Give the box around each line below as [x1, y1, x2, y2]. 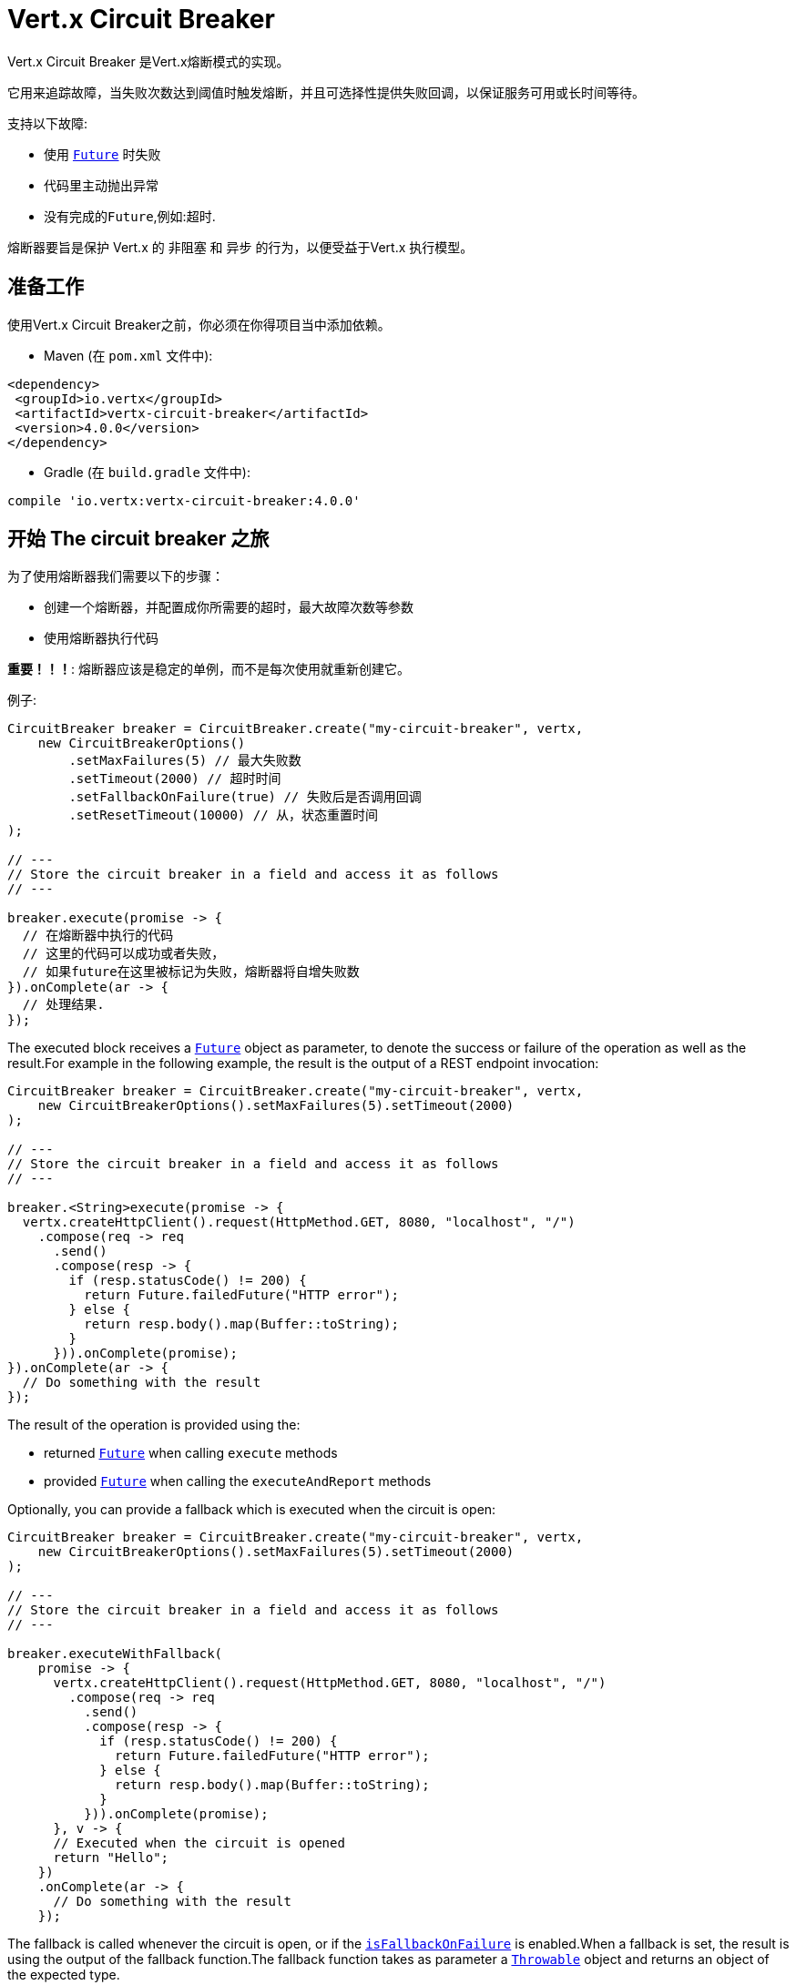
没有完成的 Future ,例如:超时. [44, 208, 216, 224]
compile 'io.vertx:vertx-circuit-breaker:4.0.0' [7, 493, 361, 508]
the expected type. [7, 1967, 120, 1983]
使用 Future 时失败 [44, 146, 161, 162]
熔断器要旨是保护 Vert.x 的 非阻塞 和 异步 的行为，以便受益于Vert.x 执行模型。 [7, 239, 474, 255]
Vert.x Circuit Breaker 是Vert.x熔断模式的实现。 [7, 53, 290, 69]
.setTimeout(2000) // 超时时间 [68, 771, 281, 787]
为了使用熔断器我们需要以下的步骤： [7, 568, 224, 585]
